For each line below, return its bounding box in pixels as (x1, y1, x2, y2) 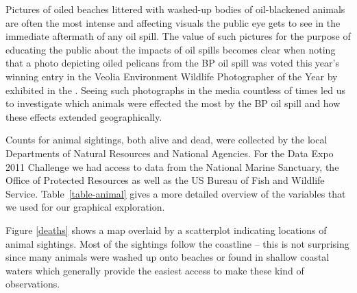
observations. (5, 277, 60, 291)
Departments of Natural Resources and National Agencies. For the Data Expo (5, 145, 334, 160)
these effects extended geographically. (5, 109, 162, 124)
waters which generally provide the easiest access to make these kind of (5, 263, 304, 277)
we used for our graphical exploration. (5, 200, 165, 214)
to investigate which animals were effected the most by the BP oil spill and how (5, 96, 341, 110)
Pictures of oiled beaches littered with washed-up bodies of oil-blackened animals (5, 2, 345, 16)
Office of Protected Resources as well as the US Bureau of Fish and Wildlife (5, 173, 325, 187)
